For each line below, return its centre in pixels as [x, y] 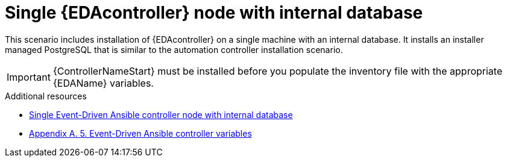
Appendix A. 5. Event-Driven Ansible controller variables [140, 133]
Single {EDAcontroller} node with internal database [214, 13]
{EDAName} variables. [103, 83]
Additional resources [46, 96]
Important [29, 77]
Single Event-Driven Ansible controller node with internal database [161, 114]
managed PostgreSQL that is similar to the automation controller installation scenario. [174, 49]
